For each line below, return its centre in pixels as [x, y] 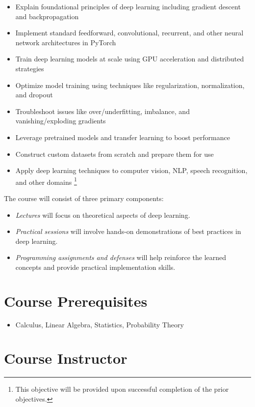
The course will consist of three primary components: [84, 198]
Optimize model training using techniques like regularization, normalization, [130, 85]
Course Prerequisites [76, 301]
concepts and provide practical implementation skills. [95, 267]
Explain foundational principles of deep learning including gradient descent [128, 6]
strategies [30, 68]
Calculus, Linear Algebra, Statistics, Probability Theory [100, 324]
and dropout [34, 95]
